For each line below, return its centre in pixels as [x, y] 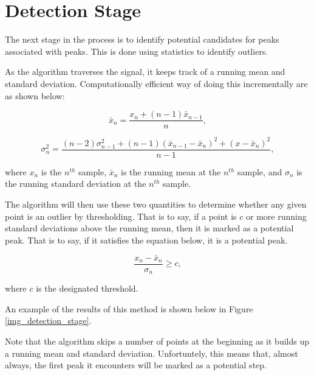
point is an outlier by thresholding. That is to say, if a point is [121, 216]
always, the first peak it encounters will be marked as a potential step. [136, 365]
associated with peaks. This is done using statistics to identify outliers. [137, 51]
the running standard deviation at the [76, 184]
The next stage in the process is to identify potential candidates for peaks [142, 39]
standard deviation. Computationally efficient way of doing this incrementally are [156, 83]
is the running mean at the [171, 171]
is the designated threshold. [87, 288]
